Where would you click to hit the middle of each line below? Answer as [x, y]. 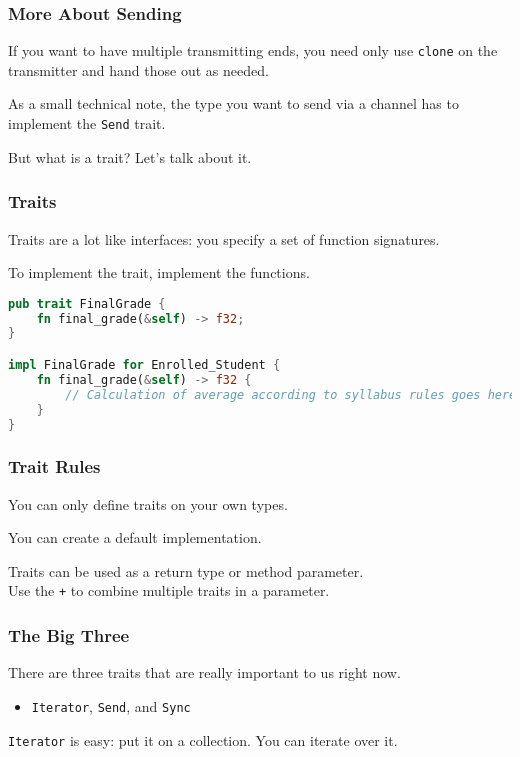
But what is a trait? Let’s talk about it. [130, 156]
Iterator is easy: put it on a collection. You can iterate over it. [203, 739]
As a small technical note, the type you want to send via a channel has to [233, 103]
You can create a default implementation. [135, 537]
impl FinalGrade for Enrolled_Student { [144, 365]
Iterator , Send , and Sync [111, 705]
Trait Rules [54, 466]
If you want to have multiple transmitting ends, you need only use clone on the [253, 50]
